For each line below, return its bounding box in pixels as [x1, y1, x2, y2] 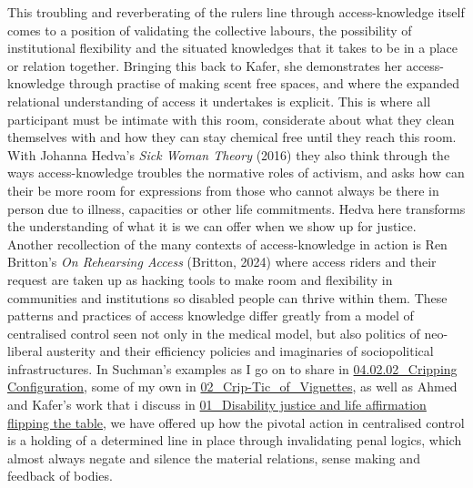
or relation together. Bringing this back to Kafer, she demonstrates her [7, 56, 402, 75]
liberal [7, 341, 43, 361]
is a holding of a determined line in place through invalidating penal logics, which [7, 431, 462, 450]
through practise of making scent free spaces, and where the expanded [68, 74, 460, 93]
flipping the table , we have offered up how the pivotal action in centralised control [7, 412, 465, 432]
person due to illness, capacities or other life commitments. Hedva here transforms [7, 198, 466, 218]
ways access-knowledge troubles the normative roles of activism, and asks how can [7, 163, 465, 182]
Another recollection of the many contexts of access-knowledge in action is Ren [7, 234, 448, 253]
